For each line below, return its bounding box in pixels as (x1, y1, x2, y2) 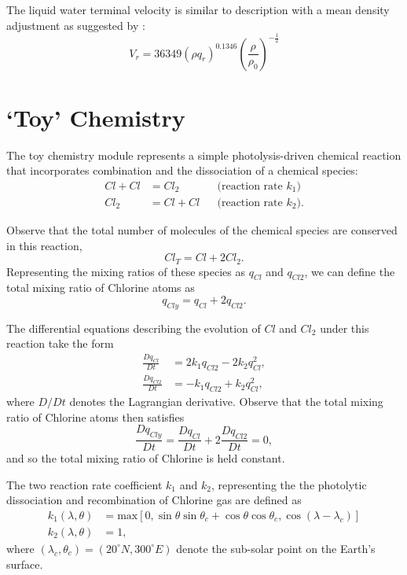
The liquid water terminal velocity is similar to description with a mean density (6, 2, 390, 17)
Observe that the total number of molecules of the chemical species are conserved (6, 221, 398, 238)
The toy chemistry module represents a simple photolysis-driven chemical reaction (6, 146, 401, 163)
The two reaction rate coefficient (6, 476, 163, 492)
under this (320, 319, 369, 336)
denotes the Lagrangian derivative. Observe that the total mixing (69, 393, 383, 410)
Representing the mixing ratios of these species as (6, 263, 246, 279)
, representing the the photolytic (211, 476, 367, 492)
